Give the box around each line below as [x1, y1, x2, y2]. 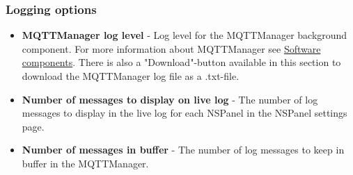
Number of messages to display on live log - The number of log [22, 92, 318, 106]
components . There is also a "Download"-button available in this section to [22, 55, 341, 69]
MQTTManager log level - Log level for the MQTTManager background [22, 28, 347, 42]
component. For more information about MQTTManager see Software [22, 41, 321, 56]
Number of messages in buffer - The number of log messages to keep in [22, 142, 345, 157]
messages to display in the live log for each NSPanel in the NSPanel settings [22, 106, 347, 120]
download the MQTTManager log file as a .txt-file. [22, 69, 240, 83]
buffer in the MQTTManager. [22, 156, 149, 170]
